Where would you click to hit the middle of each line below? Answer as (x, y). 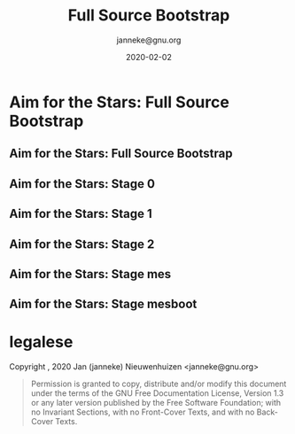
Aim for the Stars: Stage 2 (82, 244)
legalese (41, 342)
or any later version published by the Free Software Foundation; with (156, 403)
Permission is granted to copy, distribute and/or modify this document (159, 384)
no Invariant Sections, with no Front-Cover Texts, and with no (143, 412)
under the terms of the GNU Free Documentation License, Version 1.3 (157, 393)
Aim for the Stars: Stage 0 (82, 184)
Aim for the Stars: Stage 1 (81, 214)
